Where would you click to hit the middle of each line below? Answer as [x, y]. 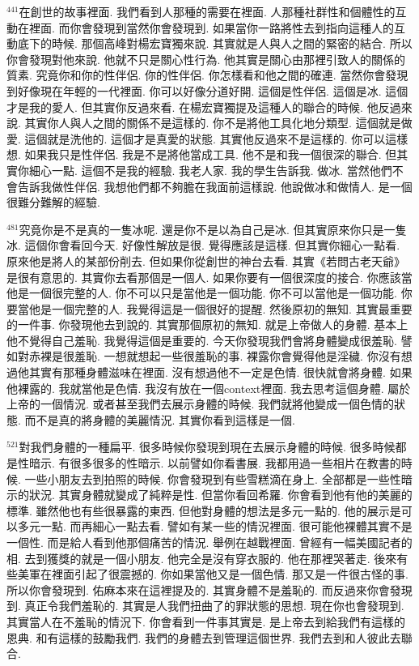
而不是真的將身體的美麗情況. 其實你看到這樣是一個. [160, 419]
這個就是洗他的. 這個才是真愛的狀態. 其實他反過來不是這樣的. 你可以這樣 [216, 138]
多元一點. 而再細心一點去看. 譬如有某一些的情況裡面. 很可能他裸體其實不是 [215, 526]
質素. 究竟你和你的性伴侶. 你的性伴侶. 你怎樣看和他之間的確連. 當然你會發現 [207, 75]
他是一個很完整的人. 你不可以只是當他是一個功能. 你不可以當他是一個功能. [202, 293]
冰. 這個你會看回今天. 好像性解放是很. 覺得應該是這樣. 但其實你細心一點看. [203, 245]
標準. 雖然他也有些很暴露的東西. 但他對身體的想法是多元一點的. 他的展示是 [204, 510]
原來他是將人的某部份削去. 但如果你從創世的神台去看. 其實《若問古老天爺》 [206, 260]
